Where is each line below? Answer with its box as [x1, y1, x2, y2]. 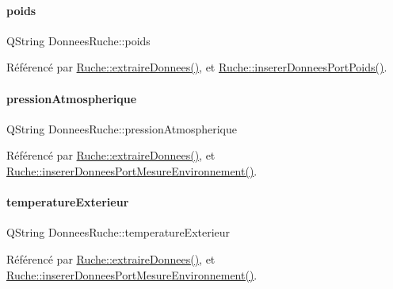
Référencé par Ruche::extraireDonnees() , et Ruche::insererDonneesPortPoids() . [6, 59, 387, 75]
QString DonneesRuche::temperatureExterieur [6, 224, 231, 241]
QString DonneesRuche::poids [6, 32, 151, 48]
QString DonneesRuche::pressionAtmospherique [6, 120, 237, 137]
